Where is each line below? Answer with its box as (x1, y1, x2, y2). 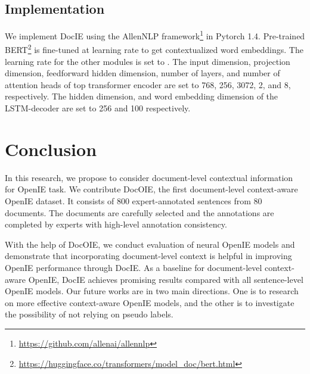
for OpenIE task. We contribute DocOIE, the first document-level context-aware (5, 183, 298, 195)
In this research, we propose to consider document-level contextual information (5, 171, 293, 183)
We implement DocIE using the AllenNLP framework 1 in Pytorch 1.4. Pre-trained (5, 28, 305, 42)
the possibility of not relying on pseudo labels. (5, 308, 173, 320)
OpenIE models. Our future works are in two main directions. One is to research (5, 285, 299, 297)
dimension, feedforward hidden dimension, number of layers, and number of (5, 67, 280, 79)
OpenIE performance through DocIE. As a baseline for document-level (5, 261, 262, 273)
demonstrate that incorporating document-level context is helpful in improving (5, 250, 292, 262)
